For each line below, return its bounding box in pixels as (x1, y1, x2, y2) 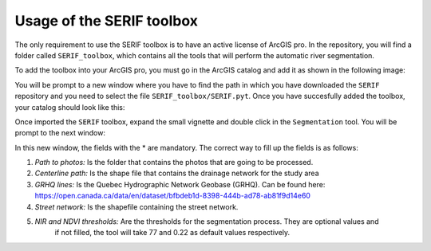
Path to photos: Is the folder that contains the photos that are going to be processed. (34, 158, 314, 167)
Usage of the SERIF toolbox (14, 12, 199, 29)
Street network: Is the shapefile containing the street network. (34, 202, 239, 211)
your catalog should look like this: (14, 102, 125, 112)
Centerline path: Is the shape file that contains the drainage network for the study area (34, 168, 319, 178)
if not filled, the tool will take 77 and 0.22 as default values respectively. (54, 228, 291, 237)
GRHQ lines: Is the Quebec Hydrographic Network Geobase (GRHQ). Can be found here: (34, 179, 326, 189)
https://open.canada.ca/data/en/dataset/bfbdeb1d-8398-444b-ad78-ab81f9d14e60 (34, 191, 311, 201)
